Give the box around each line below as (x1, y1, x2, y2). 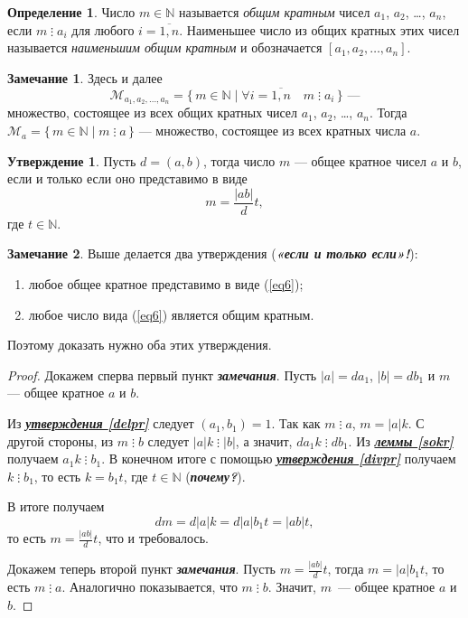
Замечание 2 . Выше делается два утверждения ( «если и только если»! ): (7, 244, 418, 263)
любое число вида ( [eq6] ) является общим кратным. (28, 304, 314, 323)
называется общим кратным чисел (179, 3, 370, 21)
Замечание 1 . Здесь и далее (7, 68, 163, 87)
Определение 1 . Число (7, 3, 136, 21)
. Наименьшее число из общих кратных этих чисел (179, 20, 460, 39)
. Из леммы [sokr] (348, 431, 454, 450)
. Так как (271, 414, 321, 433)
